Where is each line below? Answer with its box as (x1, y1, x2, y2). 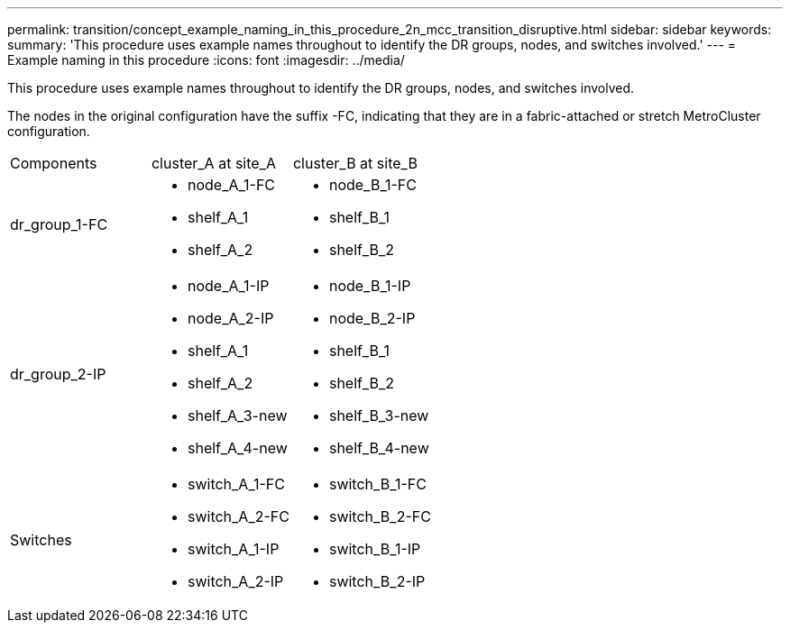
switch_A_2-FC (187, 507, 289, 525)
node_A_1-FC (187, 176, 276, 194)
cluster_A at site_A (151, 154, 276, 172)
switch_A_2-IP (187, 572, 284, 590)
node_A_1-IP (187, 277, 270, 295)
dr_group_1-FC (10, 215, 108, 233)
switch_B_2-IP (328, 572, 426, 590)
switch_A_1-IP (187, 540, 280, 558)
